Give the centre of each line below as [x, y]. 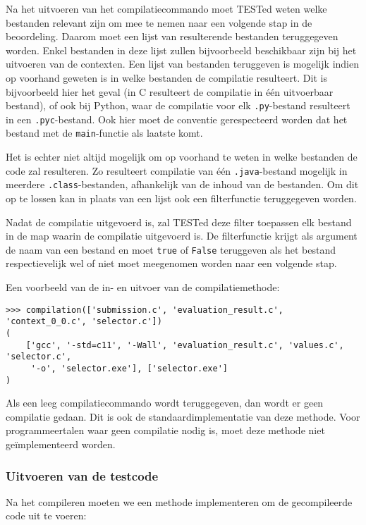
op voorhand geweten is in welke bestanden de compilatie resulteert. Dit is [166, 77]
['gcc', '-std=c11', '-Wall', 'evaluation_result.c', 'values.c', [185, 345]
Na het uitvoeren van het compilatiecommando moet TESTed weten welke [166, 8]
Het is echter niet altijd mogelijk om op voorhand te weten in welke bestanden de [182, 157]
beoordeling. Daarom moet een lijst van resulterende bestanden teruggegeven [172, 36]
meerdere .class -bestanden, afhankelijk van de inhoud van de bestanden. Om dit [182, 184]
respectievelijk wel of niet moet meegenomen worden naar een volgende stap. [171, 263]
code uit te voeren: [46, 515]
